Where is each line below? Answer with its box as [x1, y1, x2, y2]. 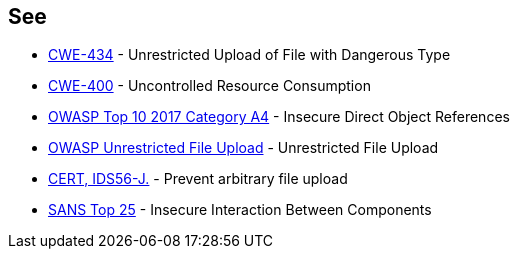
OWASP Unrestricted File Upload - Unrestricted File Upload [48, 139, 439, 157]
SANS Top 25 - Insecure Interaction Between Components [48, 201, 432, 219]
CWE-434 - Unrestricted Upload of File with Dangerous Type [48, 46, 451, 64]
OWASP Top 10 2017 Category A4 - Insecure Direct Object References [48, 108, 510, 126]
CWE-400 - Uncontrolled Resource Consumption [48, 77, 371, 95]
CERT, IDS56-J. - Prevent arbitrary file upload [48, 170, 348, 188]
